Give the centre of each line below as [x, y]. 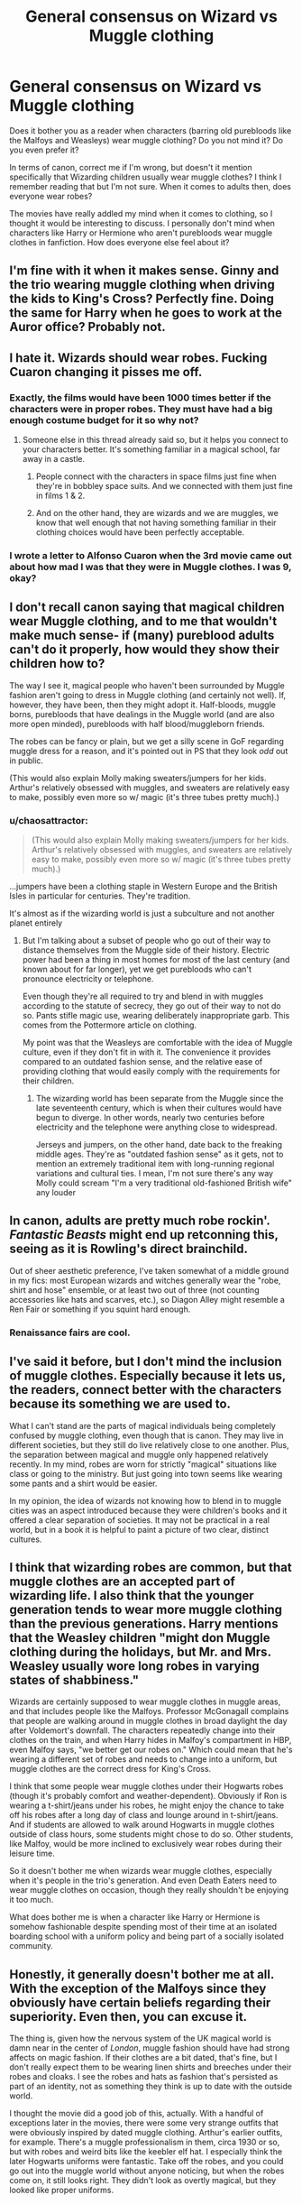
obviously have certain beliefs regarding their [140, 2002]
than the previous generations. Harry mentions [144, 1623]
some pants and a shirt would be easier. [83, 1483]
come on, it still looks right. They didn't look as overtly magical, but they [143, 2181]
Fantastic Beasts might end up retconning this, [144, 1235]
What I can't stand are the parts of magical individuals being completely [143, 1425]
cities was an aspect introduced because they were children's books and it [148, 1510]
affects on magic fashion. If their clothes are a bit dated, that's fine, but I [143, 2058]
